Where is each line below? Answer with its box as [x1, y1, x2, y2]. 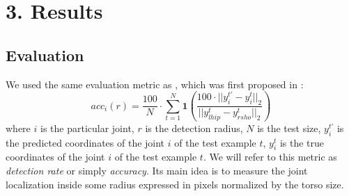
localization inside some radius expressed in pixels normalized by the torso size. [6, 177, 344, 191]
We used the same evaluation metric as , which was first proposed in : [6, 76, 304, 91]
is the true [279, 135, 325, 149]
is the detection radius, [145, 120, 243, 135]
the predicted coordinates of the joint [6, 135, 165, 149]
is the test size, [257, 120, 321, 135]
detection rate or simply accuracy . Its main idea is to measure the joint [6, 163, 308, 178]
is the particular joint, [40, 120, 134, 135]
